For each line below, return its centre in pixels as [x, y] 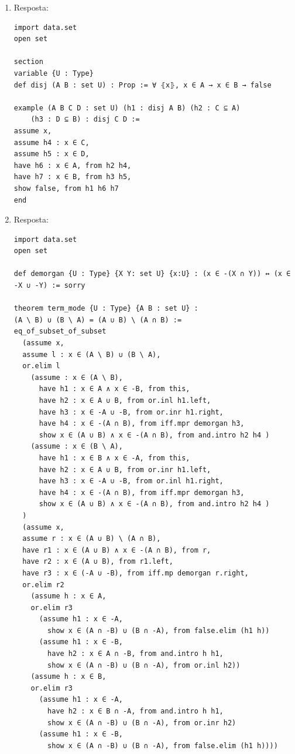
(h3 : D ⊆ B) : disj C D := [85, 120]
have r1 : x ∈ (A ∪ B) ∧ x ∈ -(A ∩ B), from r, [117, 550]
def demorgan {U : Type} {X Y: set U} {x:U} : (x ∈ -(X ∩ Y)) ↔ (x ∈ [152, 274]
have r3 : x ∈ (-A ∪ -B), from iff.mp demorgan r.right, [136, 573]
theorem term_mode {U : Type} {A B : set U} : [106, 309]
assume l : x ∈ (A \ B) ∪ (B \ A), [92, 354]
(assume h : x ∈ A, [68, 596]
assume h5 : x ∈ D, [52, 154]
